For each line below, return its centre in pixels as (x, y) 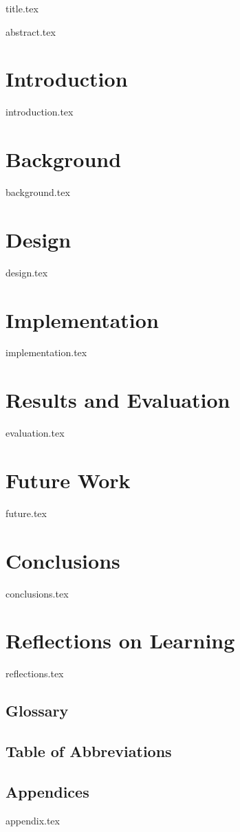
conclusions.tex (37, 593)
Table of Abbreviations (89, 751)
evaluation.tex (35, 433)
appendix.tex (33, 820)
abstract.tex (31, 31)
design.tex (27, 272)
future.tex (26, 513)
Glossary (37, 711)
